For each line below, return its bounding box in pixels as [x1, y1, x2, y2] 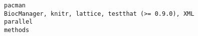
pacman [4, 2, 26, 9]
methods [4, 26, 30, 34]
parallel [4, 18, 33, 26]
